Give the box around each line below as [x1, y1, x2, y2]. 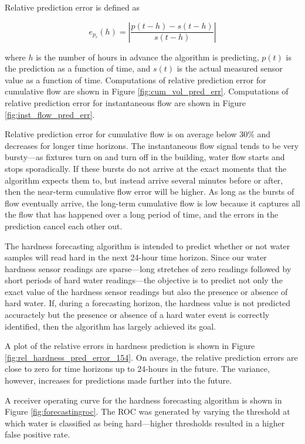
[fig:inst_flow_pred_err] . [5, 108, 95, 120]
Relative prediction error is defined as [5, 1, 140, 13]
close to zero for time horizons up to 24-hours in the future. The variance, [5, 362, 270, 375]
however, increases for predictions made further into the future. [5, 374, 232, 387]
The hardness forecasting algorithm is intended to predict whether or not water [5, 239, 290, 252]
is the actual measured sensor [177, 62, 283, 74]
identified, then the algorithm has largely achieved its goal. [5, 320, 216, 332]
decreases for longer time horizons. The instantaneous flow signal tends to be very [5, 139, 299, 151]
